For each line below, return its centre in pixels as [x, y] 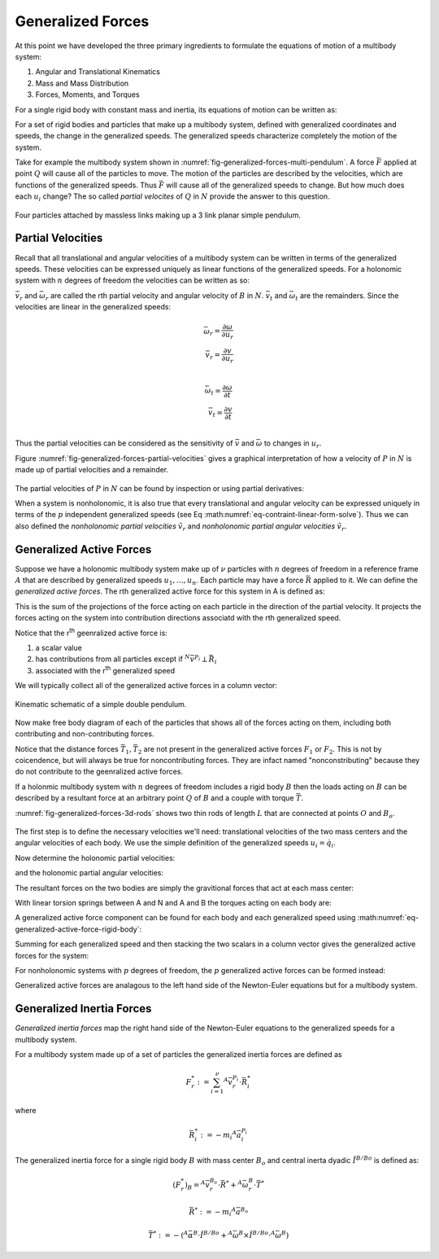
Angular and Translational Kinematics [98, 72]
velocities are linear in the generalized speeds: [93, 307]
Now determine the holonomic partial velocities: [95, 858]
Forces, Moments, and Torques [87, 94]
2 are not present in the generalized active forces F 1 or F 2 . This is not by [260, 750]
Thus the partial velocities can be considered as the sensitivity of [124, 443]
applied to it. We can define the [365, 580]
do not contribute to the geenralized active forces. [99, 772]
